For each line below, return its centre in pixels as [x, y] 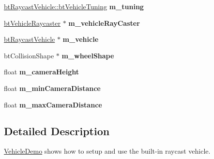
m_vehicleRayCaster [104, 23]
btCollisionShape [29, 55]
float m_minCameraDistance [52, 88]
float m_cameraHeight [41, 72]
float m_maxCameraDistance [53, 104]
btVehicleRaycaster [32, 23]
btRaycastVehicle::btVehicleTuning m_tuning [74, 6]
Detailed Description [57, 131]
